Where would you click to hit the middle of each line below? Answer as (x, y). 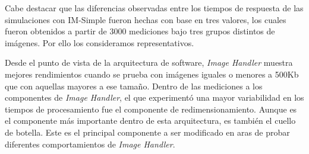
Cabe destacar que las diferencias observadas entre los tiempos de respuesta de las (154, 8)
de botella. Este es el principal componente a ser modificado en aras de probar (147, 132)
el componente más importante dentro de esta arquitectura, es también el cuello (150, 121)
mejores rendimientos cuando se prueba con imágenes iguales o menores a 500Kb (152, 74)
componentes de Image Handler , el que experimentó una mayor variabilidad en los (154, 97)
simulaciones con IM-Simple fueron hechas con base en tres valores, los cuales (146, 19)
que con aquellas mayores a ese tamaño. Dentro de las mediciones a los (134, 86)
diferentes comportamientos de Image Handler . (90, 144)
